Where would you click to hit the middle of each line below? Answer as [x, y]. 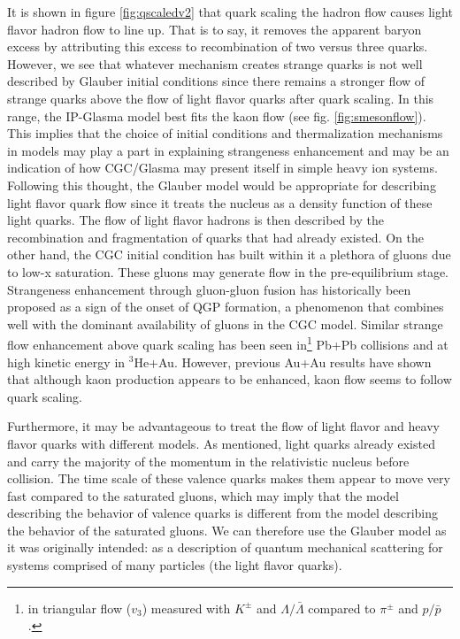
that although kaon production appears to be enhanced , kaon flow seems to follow [230, 379]
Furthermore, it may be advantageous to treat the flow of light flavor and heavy [223, 426]
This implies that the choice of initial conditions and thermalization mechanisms [225, 133]
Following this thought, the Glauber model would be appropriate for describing [222, 185]
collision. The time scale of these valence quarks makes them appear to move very [229, 478]
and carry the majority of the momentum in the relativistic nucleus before [208, 461]
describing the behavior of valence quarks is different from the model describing [223, 513]
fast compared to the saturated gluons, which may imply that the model [203, 495]
